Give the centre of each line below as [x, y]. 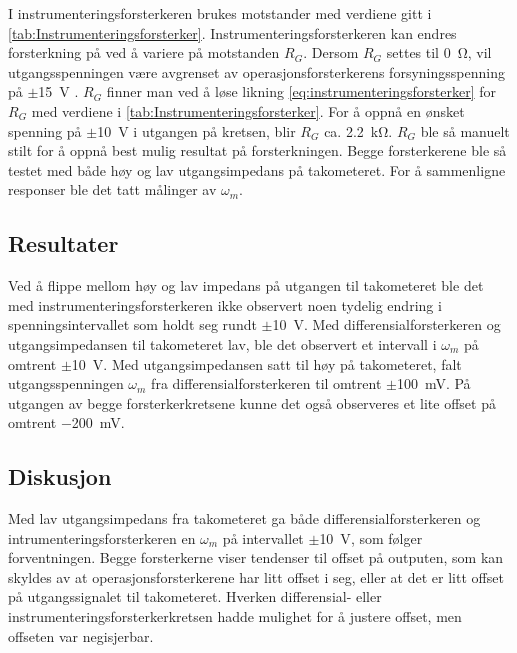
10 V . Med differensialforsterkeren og [386, 324]
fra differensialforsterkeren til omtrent [266, 383]
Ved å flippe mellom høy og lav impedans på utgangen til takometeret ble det [246, 285]
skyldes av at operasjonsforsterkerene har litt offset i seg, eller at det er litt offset [256, 576]
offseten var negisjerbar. [81, 635]
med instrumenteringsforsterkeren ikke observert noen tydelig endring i [225, 304]
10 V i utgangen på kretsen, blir [196, 130]
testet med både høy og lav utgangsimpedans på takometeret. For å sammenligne [257, 169]
